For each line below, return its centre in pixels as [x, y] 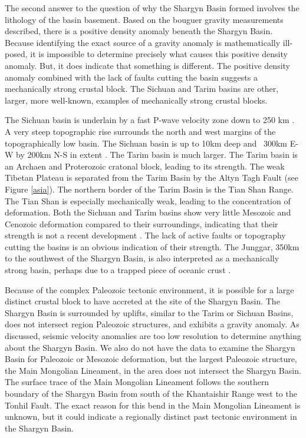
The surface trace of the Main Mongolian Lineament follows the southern [137, 382]
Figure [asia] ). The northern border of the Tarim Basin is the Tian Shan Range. [149, 189]
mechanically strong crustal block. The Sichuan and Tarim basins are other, [142, 89]
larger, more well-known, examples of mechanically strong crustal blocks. [136, 100]
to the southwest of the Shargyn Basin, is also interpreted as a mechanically [142, 258]
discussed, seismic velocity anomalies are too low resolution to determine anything [153, 336]
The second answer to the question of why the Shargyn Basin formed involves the [152, 8]
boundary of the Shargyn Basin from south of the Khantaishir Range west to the [151, 393]
